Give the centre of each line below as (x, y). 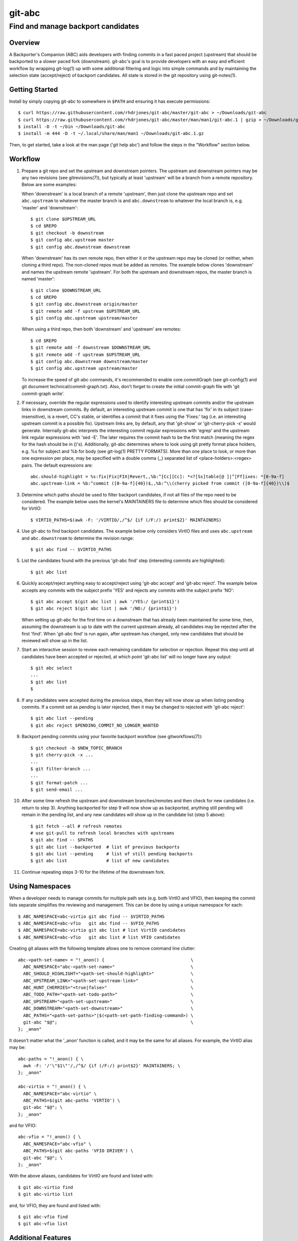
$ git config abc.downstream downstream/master (89, 362)
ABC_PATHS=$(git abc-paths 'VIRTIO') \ (72, 1100)
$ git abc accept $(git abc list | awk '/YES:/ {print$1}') (105, 601)
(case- (247, 410)
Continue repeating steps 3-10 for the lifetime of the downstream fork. (93, 872)
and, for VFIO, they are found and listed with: (55, 1205)
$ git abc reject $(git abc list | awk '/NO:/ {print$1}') (104, 609)
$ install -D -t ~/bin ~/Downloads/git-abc (72, 126)
